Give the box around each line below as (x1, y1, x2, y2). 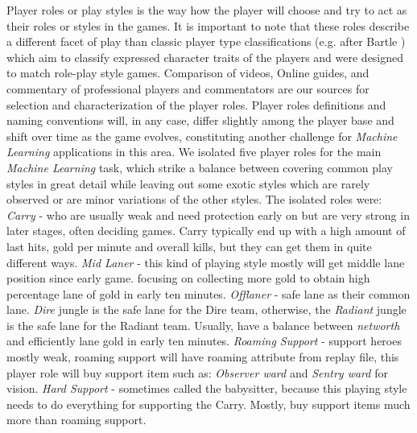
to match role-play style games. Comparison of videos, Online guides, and (6, 64, 370, 81)
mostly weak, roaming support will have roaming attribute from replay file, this (6, 348, 399, 365)
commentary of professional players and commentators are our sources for (6, 80, 370, 97)
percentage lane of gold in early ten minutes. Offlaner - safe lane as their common (6, 285, 411, 302)
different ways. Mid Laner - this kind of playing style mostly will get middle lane (6, 254, 405, 270)
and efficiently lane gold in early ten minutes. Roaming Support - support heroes (6, 332, 402, 349)
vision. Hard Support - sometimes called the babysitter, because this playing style (6, 380, 407, 397)
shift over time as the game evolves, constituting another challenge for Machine (6, 127, 398, 144)
